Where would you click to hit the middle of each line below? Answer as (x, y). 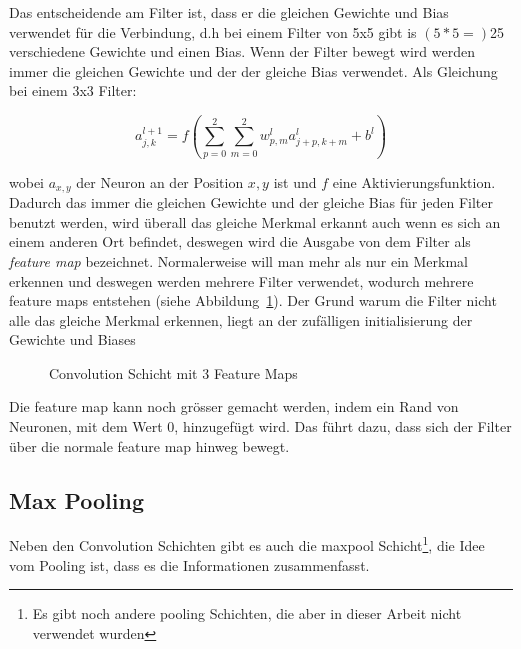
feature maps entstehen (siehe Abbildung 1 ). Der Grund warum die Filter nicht (253, 300)
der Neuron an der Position (160, 181)
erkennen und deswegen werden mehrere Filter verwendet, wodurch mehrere (241, 280)
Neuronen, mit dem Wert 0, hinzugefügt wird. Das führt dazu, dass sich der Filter (260, 426)
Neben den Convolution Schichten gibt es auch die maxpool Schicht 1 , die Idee (247, 544)
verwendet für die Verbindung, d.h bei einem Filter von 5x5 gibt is (213, 31)
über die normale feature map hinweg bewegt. (149, 445)
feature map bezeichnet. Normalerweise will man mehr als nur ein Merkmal (239, 260)
